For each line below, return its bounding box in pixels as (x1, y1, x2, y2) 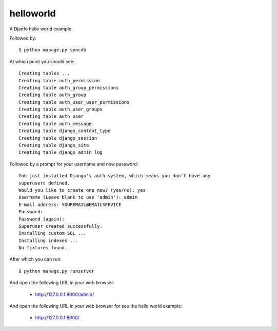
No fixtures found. (18, 245, 68, 251)
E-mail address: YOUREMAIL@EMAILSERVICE (18, 201, 122, 208)
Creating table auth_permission (18, 78, 100, 83)
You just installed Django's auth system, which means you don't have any (18, 173, 211, 179)
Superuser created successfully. (18, 223, 103, 229)
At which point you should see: (9, 58, 75, 64)
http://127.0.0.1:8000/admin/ (35, 291, 94, 298)
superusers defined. (18, 180, 70, 186)
